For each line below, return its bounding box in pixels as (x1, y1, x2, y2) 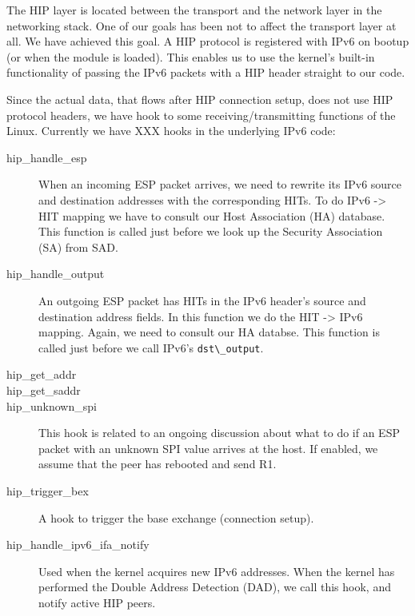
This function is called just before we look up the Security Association (38, 223, 383, 240)
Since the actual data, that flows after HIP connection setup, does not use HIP (6, 90, 393, 107)
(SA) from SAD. (38, 238, 118, 255)
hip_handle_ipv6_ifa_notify (6, 536, 150, 553)
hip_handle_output (6, 265, 105, 282)
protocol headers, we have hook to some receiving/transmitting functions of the (6, 106, 396, 123)
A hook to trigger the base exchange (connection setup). (38, 509, 314, 526)
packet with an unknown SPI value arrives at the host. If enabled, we (38, 439, 378, 456)
